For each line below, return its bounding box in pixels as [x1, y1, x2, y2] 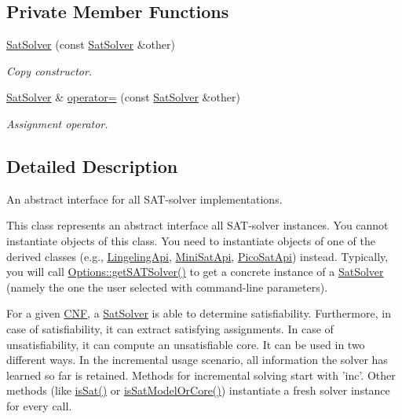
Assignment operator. [6, 115, 108, 131]
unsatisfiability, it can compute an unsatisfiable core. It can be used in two [6, 336, 365, 352]
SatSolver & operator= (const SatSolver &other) [6, 89, 240, 105]
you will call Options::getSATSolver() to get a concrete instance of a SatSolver [6, 263, 384, 280]
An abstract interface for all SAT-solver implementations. [6, 190, 283, 207]
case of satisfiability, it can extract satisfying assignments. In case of [6, 320, 334, 336]
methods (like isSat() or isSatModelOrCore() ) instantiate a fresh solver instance [6, 382, 390, 399]
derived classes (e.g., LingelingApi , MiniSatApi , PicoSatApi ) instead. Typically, [6, 248, 389, 264]
